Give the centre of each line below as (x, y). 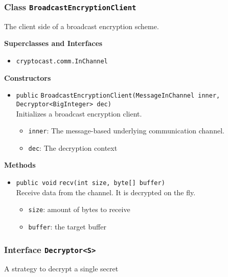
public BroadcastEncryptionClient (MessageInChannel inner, (118, 96)
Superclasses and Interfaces (53, 43)
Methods (20, 165)
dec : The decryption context (73, 147)
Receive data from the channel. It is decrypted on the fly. (106, 192)
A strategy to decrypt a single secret (61, 269)
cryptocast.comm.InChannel (62, 61)
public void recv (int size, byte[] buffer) (90, 183)
